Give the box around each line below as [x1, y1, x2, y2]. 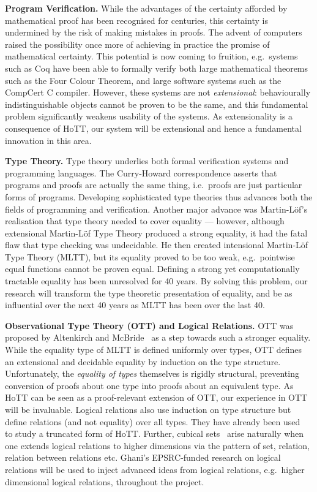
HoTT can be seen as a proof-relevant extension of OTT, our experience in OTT [5, 391, 308, 404]
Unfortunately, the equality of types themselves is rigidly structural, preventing [5, 367, 299, 380]
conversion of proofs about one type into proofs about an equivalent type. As [5, 379, 294, 392]
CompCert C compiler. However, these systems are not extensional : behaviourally [5, 86, 311, 99]
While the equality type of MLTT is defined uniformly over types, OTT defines [5, 343, 302, 356]
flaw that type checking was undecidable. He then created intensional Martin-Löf [5, 238, 308, 251]
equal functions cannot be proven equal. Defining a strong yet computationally [5, 262, 300, 275]
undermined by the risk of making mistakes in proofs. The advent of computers [5, 26, 302, 39]
